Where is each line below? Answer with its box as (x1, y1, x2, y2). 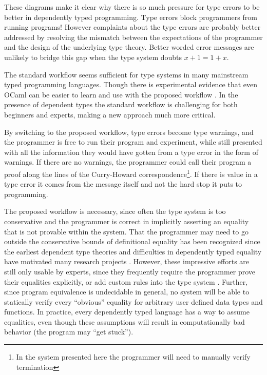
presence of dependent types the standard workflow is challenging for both (4, 99, 238, 110)
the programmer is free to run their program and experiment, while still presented (4, 136, 262, 147)
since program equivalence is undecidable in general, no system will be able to (4, 286, 250, 297)
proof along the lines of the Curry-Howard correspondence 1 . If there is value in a (4, 167, 258, 179)
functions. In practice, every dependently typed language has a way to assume (4, 306, 250, 317)
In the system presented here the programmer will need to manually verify (16, 351, 251, 362)
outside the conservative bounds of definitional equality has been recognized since (4, 236, 260, 247)
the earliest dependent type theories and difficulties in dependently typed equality (4, 246, 262, 256)
